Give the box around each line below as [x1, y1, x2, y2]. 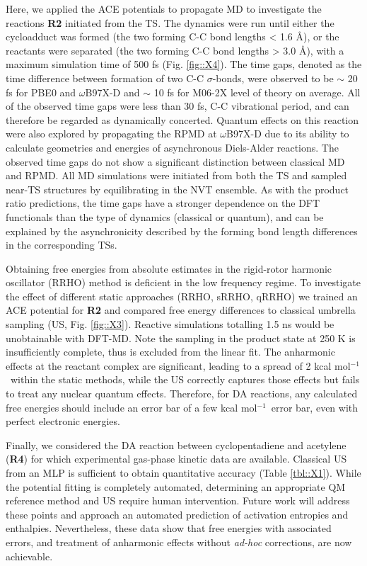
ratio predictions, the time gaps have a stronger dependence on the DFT [6, 196, 320, 210]
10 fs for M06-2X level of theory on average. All [153, 84, 361, 99]
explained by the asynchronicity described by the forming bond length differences [6, 223, 358, 238]
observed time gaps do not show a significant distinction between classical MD [6, 154, 345, 169]
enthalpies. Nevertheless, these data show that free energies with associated [6, 521, 332, 536]
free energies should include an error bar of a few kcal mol [6, 400, 257, 414]
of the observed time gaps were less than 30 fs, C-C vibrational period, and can [6, 98, 349, 113]
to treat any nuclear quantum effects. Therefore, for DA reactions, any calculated [6, 386, 358, 401]
